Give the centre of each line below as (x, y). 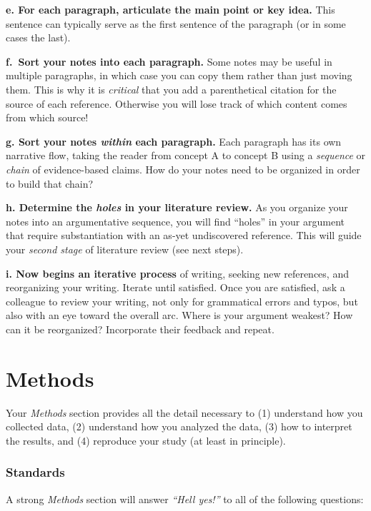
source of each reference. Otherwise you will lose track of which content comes (177, 103)
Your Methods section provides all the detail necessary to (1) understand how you (184, 412)
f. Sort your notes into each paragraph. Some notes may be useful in (169, 61)
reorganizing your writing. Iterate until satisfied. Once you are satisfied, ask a (175, 287)
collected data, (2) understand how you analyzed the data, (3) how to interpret (179, 426)
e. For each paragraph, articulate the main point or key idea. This (170, 9)
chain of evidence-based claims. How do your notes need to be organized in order (183, 169)
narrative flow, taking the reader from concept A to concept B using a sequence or (186, 155)
